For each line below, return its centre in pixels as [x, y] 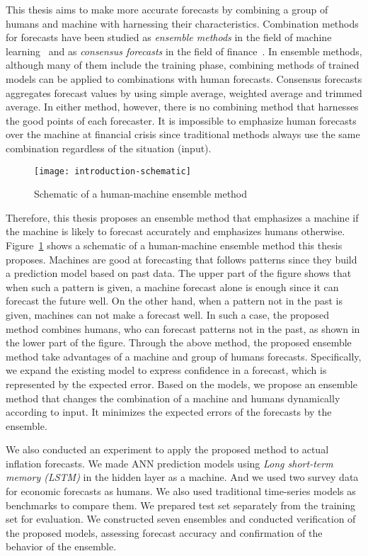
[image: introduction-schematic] [113, 171]
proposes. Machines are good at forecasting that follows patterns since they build [182, 259]
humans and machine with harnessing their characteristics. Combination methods [182, 23]
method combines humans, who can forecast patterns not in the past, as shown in [183, 328]
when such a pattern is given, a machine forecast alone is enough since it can [172, 286]
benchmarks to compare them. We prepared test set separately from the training [181, 505]
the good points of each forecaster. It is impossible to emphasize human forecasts [181, 120]
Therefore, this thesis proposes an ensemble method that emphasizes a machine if [182, 217]
